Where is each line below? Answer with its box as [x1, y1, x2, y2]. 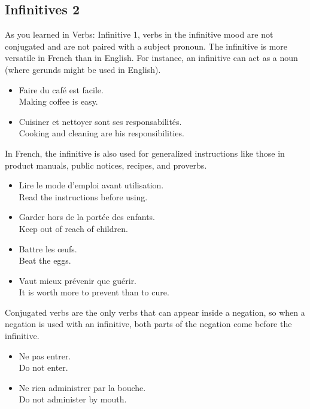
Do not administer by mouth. [19, 393, 127, 405]
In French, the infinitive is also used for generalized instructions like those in [5, 146, 285, 159]
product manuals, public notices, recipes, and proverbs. [5, 158, 207, 171]
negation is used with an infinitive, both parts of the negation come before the [5, 318, 292, 330]
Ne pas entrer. [19, 349, 71, 362]
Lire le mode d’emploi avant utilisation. [19, 179, 164, 191]
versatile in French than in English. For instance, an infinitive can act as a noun [5, 51, 298, 64]
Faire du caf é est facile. [19, 83, 104, 96]
